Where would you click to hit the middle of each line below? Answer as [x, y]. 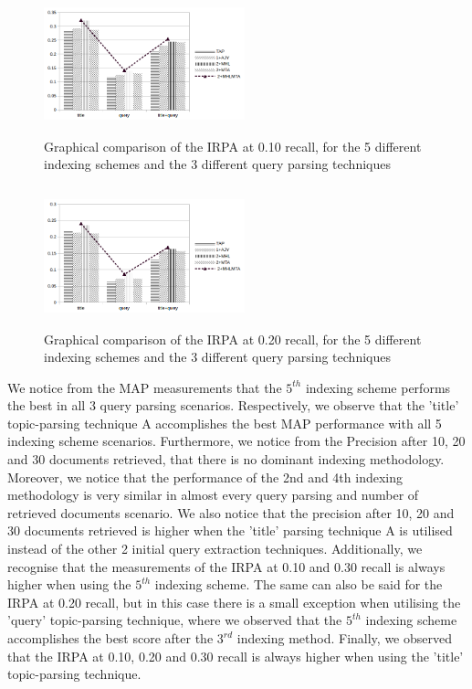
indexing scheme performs [378, 387]
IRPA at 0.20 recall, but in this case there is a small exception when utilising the [234, 602]
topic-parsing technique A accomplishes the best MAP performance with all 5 [225, 423]
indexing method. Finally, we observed [344, 638]
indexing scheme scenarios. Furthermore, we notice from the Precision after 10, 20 [236, 441]
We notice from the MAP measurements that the [145, 387]
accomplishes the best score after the [110, 638]
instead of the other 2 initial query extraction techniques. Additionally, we [215, 549]
